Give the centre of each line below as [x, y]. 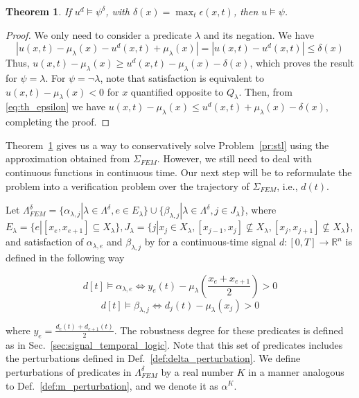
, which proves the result [302, 63]
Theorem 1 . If [38, 11]
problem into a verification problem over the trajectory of [128, 185]
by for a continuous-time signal [210, 242]
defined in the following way [65, 257]
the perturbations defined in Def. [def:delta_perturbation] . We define [153, 358]
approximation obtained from [68, 158]
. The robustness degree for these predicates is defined [229, 330]
